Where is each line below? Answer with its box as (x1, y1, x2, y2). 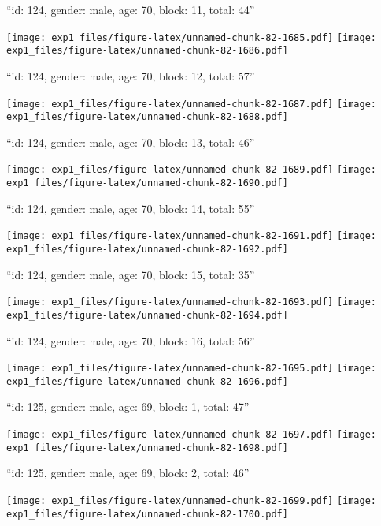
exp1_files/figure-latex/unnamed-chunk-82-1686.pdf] (6, 45, 288, 57)
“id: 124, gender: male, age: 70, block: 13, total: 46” (6, 133, 255, 150)
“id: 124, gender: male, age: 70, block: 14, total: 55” (6, 200, 255, 216)
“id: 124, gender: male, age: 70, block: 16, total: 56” (6, 332, 255, 349)
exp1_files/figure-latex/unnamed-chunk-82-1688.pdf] (6, 111, 288, 123)
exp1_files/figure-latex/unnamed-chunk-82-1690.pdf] (6, 177, 288, 189)
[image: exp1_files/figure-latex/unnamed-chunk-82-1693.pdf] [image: (6, 297, 377, 308)
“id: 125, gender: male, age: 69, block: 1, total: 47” (6, 398, 250, 415)
